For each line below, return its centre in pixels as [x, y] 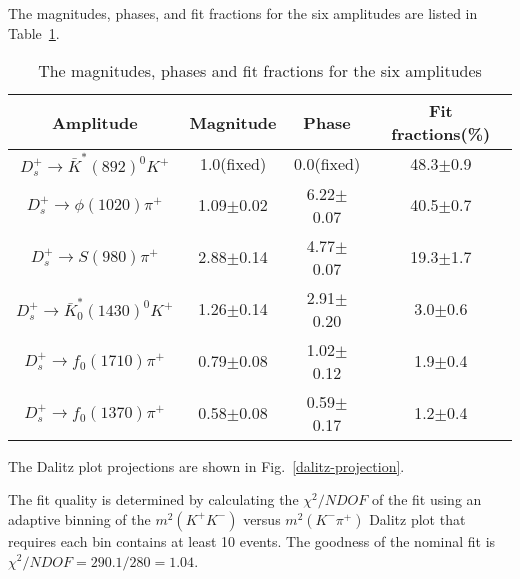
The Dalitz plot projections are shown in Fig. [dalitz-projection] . [206, 465]
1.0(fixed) [233, 164]
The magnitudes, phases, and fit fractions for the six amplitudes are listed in [243, 13]
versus [262, 518]
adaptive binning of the [79, 518]
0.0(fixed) [327, 164]
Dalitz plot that [417, 518]
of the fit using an [426, 499]
